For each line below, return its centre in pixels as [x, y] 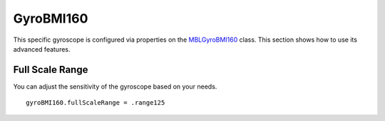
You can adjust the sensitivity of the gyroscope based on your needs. [115, 86]
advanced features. [42, 49]
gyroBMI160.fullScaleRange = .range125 [96, 103]
